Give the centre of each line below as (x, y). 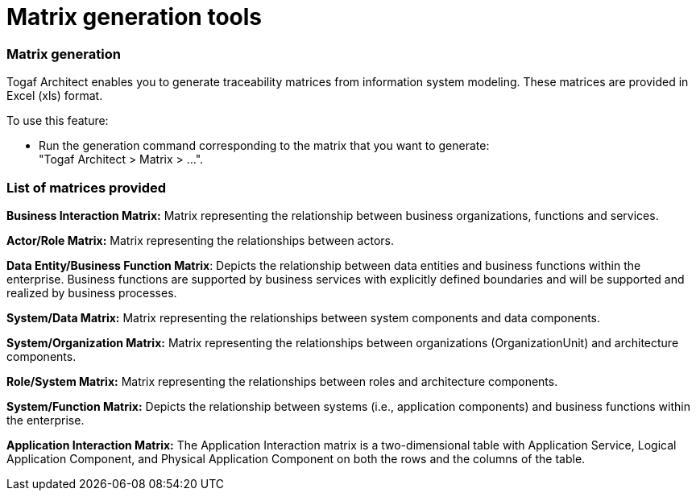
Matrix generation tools (135, 17)
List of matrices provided (87, 187)
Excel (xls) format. (55, 96)
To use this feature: (58, 121)
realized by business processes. (92, 292)
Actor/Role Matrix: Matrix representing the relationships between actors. (200, 240)
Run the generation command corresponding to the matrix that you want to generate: (264, 146)
